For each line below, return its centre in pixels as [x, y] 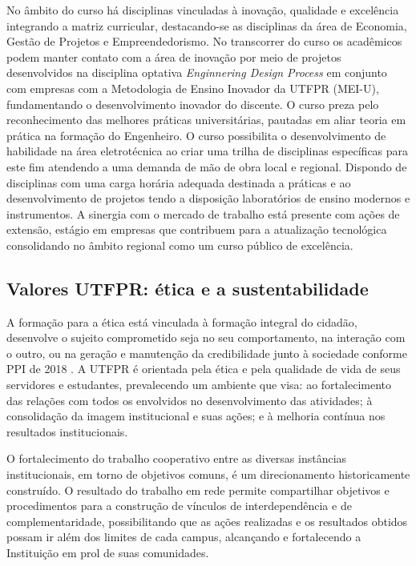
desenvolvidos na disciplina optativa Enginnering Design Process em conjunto [197, 72]
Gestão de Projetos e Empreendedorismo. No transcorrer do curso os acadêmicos [204, 41]
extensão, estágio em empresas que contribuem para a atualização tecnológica [197, 229]
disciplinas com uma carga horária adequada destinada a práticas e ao [179, 182]
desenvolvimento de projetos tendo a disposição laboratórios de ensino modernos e [208, 198]
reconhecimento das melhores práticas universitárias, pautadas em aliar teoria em [206, 120]
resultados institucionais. [67, 431]
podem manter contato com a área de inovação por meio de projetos [174, 56]
